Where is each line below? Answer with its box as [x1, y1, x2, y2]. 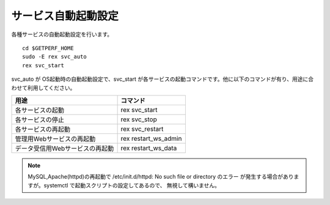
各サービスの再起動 [15, 125, 70, 133]
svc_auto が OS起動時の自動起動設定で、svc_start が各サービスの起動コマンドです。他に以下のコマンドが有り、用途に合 [11, 75, 314, 83]
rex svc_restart [120, 124, 164, 133]
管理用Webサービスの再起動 [15, 135, 96, 143]
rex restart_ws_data [120, 144, 177, 152]
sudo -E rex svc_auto [22, 53, 87, 61]
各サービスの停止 [15, 115, 64, 124]
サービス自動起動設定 [11, 9, 119, 23]
